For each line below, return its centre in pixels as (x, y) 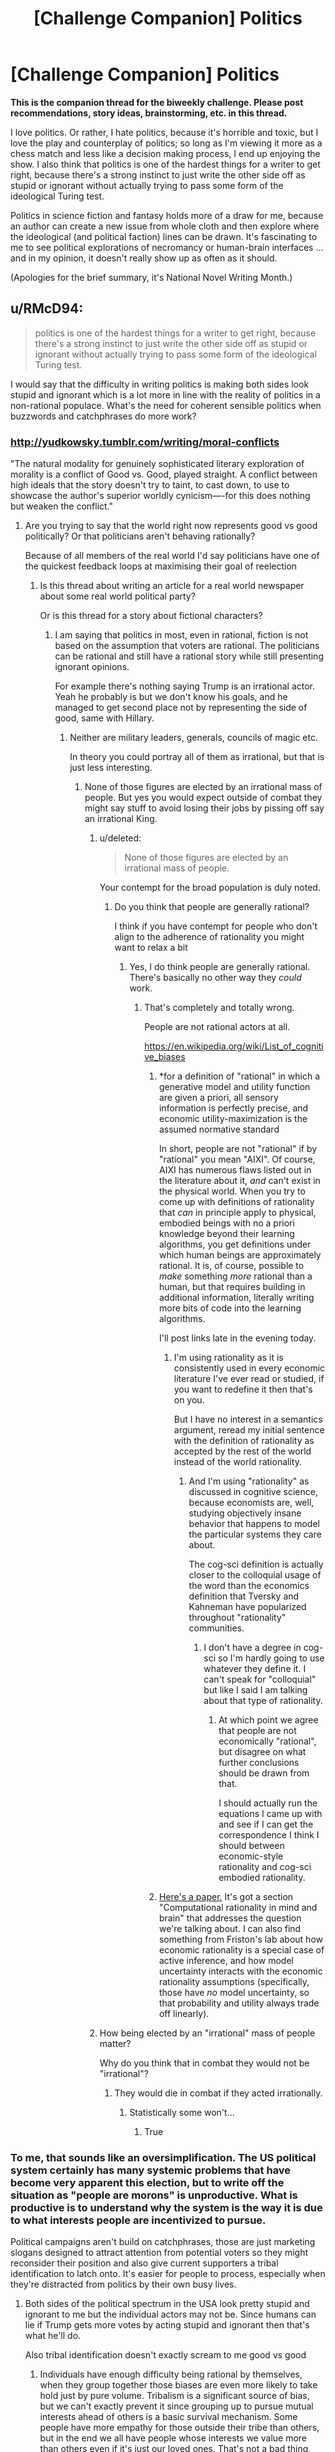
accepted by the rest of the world (242, 1451)
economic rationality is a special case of (241, 1950)
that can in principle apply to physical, (237, 1213)
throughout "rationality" (237, 1618)
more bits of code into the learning (230, 1308)
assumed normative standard (219, 1129)
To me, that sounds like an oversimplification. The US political (163, 2157)
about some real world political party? (117, 596)
